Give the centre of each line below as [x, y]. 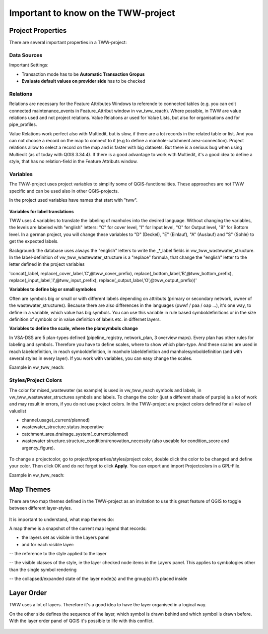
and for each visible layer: [48, 544]
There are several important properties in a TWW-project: [68, 43]
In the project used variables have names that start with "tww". [73, 200]
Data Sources [26, 55]
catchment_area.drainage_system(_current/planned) [75, 434]
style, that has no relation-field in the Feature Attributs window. [73, 162]
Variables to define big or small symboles [53, 289]
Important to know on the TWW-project [92, 13]
